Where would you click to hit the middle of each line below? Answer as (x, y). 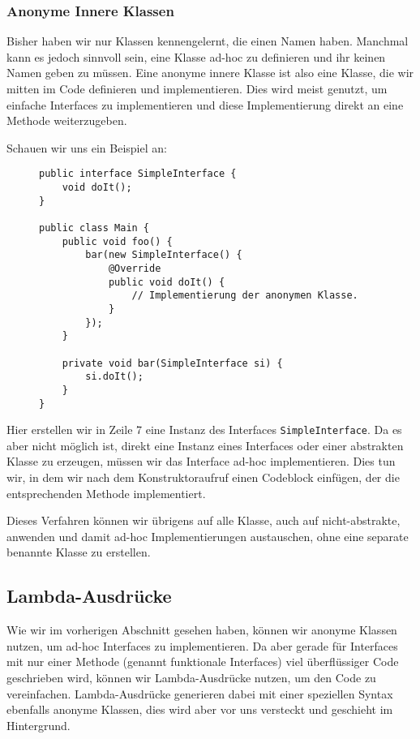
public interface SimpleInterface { (138, 174)
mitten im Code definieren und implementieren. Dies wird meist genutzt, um (197, 88)
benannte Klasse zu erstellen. (79, 552)
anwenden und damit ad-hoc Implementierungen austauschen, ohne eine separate (208, 536)
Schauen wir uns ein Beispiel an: (87, 147)
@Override (135, 268)
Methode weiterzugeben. (67, 120)
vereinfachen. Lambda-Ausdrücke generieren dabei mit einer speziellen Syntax (200, 693)
